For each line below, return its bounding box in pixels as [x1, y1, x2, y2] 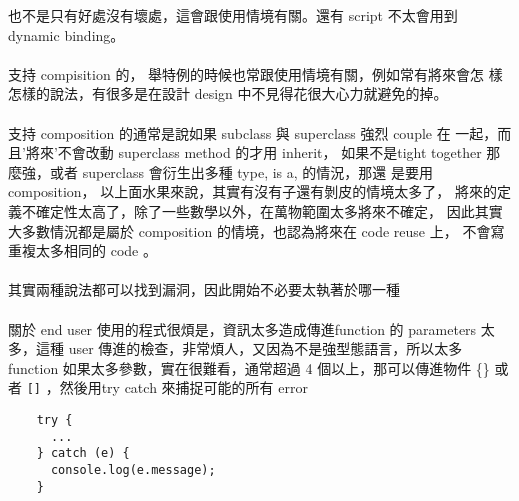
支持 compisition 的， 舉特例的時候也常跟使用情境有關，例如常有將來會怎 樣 [8, 63, 503, 84]
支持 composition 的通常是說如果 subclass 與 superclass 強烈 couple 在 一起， [8, 122, 498, 143]
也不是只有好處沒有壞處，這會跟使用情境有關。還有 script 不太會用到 [8, 5, 458, 25]
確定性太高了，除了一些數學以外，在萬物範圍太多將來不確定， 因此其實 [35, 200, 503, 221]
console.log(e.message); [50, 462, 216, 477]
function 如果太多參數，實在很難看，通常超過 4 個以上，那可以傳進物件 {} [8, 357, 490, 378]
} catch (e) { [36, 446, 130, 461]
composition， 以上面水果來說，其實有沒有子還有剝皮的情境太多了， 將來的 [8, 181, 497, 202]
